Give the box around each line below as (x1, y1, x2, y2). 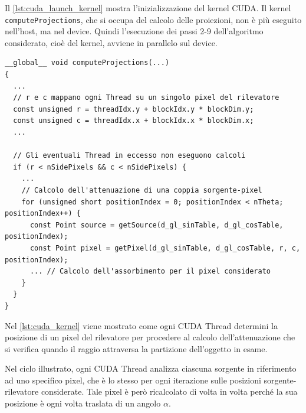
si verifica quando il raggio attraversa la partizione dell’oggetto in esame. (5, 342, 268, 355)
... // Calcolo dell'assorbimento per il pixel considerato (29, 267, 271, 276)
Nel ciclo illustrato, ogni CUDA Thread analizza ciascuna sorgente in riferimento (5, 362, 297, 375)
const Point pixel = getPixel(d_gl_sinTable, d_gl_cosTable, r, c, (29, 243, 301, 252)
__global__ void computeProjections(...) (5, 58, 170, 67)
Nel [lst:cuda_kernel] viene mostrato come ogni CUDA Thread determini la (5, 319, 278, 331)
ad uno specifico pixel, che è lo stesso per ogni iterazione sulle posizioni (5, 373, 261, 386)
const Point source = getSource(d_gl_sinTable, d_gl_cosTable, (29, 220, 284, 229)
